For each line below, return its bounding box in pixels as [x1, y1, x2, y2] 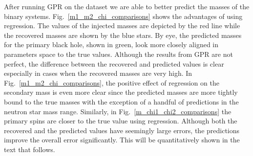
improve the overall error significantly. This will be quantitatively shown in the [4, 135, 240, 145]
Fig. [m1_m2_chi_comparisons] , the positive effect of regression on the [4, 77, 219, 87]
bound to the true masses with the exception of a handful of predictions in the [4, 96, 239, 106]
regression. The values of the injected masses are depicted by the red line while [4, 20, 240, 31]
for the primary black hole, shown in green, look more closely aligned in [4, 39, 219, 50]
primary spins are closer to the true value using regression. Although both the [4, 116, 237, 126]
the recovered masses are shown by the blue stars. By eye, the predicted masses [4, 30, 242, 40]
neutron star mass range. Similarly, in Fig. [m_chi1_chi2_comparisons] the [4, 106, 232, 116]
